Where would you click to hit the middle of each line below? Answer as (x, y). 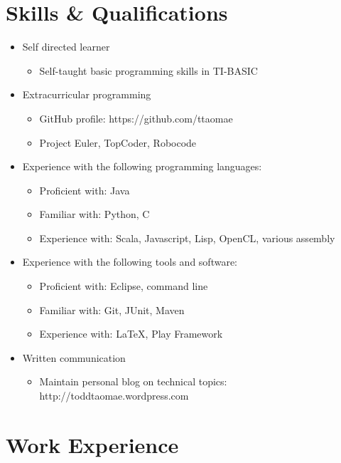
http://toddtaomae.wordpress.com (114, 396)
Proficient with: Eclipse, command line (124, 286)
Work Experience (92, 444)
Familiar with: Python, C (94, 214)
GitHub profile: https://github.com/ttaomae (136, 118)
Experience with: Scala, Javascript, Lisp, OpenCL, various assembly (187, 238)
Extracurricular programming (87, 94)
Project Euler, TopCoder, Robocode (118, 142)
